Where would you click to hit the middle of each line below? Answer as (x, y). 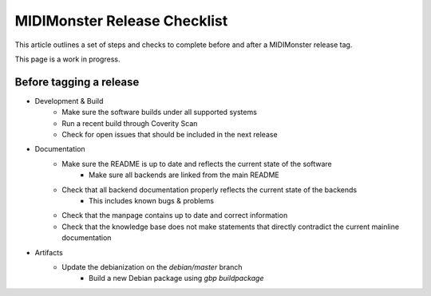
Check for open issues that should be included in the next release (170, 135)
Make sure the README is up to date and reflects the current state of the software (197, 164)
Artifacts (49, 252)
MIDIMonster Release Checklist (121, 21)
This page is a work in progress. (67, 59)
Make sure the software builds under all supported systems (159, 112)
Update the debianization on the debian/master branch (152, 266)
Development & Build (69, 101)
